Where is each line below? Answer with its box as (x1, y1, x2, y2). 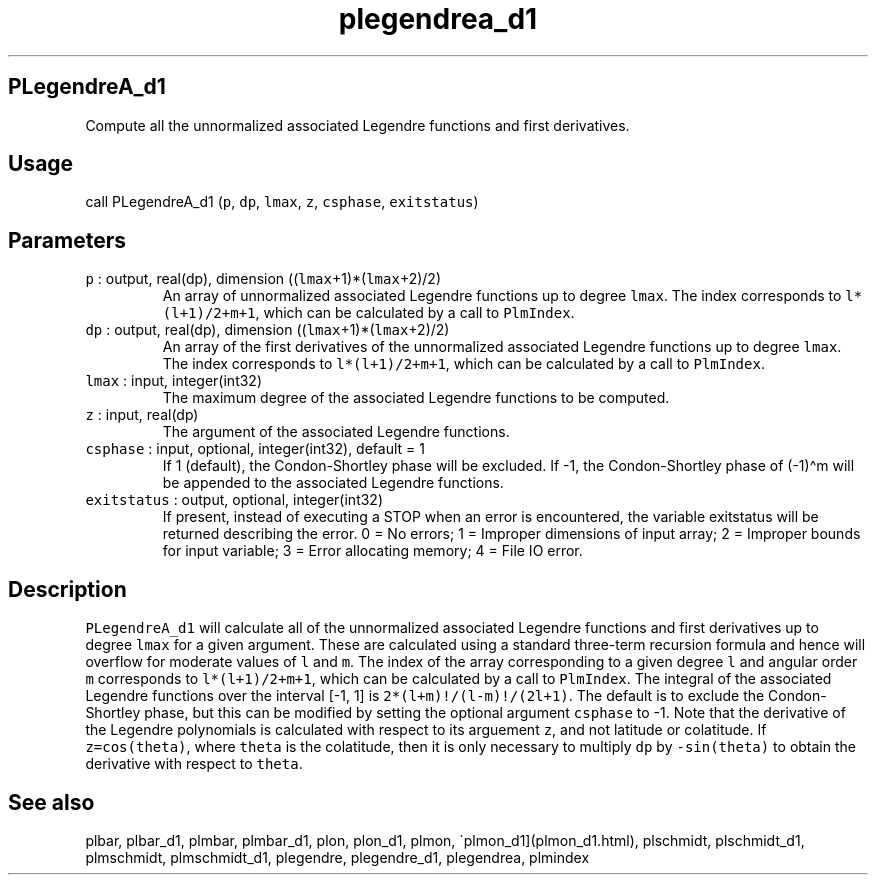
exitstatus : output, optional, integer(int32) (85, 491, 384, 509)
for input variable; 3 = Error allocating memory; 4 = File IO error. (162, 542, 583, 560)
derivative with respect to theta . (85, 755, 303, 773)
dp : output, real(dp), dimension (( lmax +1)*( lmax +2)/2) (85, 321, 450, 339)
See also (8, 789, 95, 815)
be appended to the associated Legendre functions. (162, 474, 504, 492)
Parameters (8, 227, 126, 253)
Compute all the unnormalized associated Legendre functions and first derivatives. (85, 116, 630, 134)
